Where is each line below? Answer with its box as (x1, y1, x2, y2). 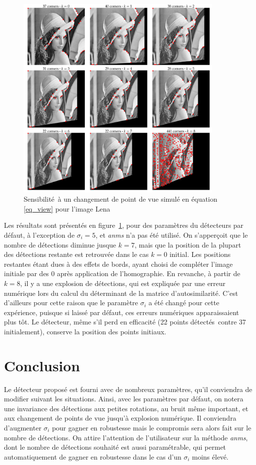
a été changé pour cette (148, 297, 219, 308)
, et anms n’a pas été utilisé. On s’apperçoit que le (95, 229, 248, 240)
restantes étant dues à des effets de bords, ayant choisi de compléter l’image (4, 258, 233, 269)
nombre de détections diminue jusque (4, 239, 116, 250)
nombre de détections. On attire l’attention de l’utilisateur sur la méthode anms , (4, 432, 248, 442)
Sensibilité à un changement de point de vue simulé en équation (24, 194, 218, 204)
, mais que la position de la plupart (134, 239, 241, 250)
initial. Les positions (169, 249, 231, 259)
